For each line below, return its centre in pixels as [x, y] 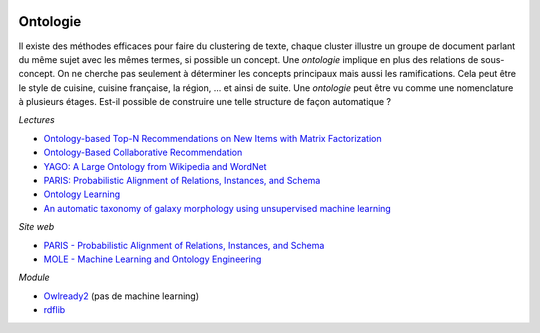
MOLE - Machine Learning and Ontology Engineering [152, 259]
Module [34, 277]
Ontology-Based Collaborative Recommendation [143, 152]
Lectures [36, 120]
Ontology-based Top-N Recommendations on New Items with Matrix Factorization [212, 138]
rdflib [54, 310]
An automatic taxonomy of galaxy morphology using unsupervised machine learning [217, 208]
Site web [36, 227]
